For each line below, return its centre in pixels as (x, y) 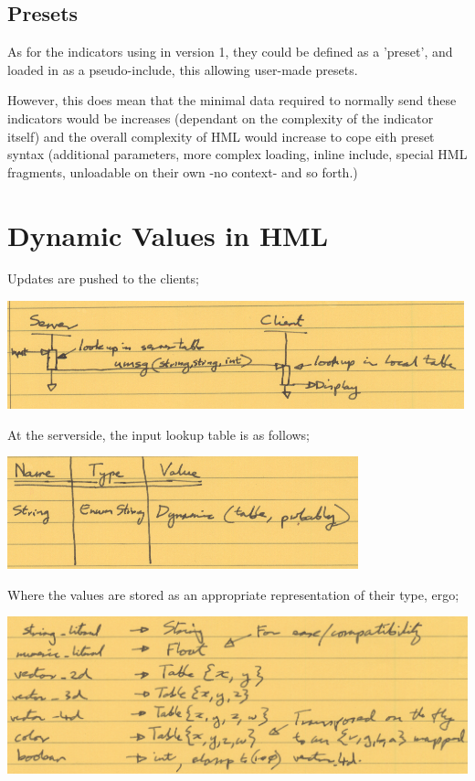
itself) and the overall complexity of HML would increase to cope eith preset (221, 136)
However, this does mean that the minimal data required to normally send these (232, 100)
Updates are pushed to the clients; (103, 278)
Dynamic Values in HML (168, 235)
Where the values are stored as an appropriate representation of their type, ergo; (233, 594)
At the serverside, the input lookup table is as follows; (159, 434)
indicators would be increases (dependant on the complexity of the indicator (221, 118)
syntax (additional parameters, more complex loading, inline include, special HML (237, 154)
